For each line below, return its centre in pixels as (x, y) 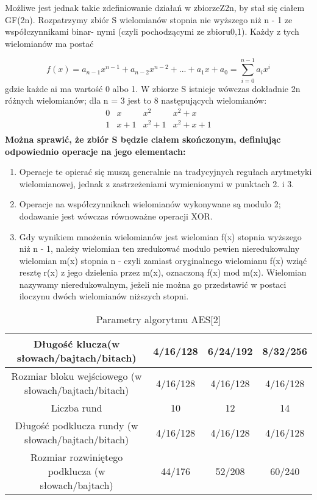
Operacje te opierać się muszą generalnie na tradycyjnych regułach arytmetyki (166, 172)
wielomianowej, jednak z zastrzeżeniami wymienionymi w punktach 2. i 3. (157, 183)
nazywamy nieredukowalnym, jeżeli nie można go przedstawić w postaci (153, 284)
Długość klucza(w (77, 344)
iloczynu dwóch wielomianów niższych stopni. (104, 296)
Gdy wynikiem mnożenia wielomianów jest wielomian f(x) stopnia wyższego (160, 236)
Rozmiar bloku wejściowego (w (77, 376)
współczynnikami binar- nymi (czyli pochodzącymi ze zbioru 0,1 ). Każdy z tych (152, 31)
